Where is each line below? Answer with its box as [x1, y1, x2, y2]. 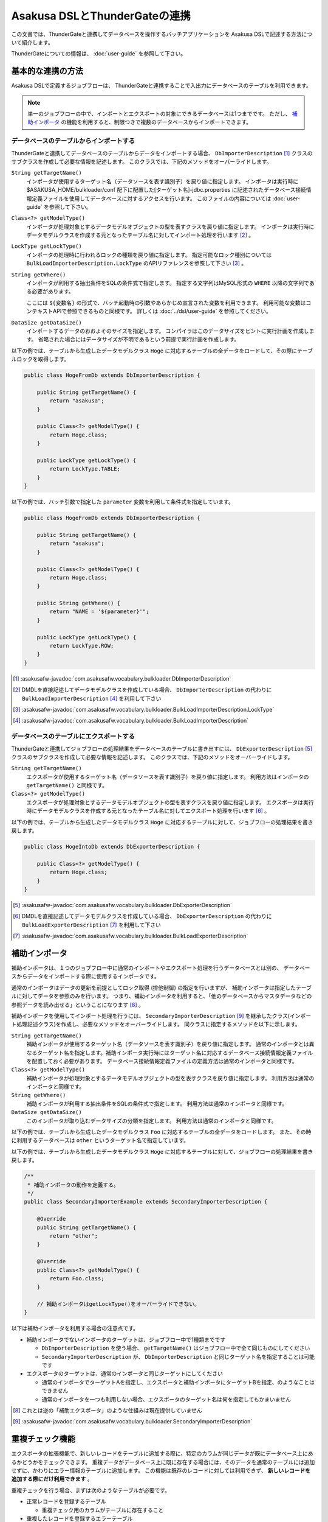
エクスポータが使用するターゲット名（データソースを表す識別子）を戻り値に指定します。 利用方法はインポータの [26, 773, 309, 780]
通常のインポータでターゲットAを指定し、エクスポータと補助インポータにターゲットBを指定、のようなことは [41, 1378, 315, 1386]
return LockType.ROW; [49, 642, 114, 650]
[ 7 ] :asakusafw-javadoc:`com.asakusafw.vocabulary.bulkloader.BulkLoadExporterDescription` [13, 932, 248, 940]
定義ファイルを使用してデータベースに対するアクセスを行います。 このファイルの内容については [31, 195, 272, 202]
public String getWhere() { [36, 600, 121, 607]
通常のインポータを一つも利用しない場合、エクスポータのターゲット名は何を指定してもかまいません [41, 1395, 292, 1403]
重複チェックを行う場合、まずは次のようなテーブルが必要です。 [11, 1486, 170, 1494]
